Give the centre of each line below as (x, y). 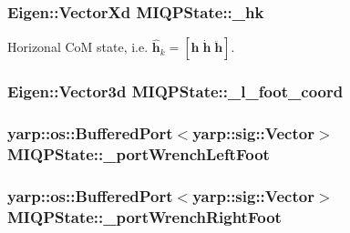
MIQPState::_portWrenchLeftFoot (139, 153)
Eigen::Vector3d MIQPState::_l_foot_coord (175, 91)
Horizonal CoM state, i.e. (78, 47)
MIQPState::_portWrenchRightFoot (144, 216)
